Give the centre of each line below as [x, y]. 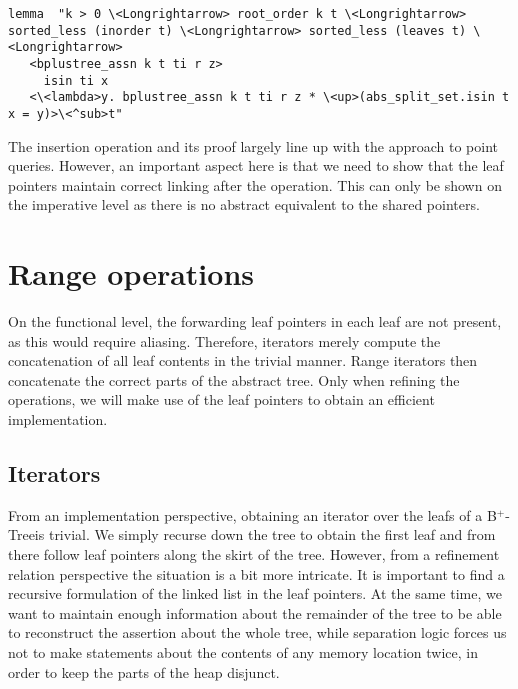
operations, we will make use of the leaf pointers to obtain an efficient [221, 399]
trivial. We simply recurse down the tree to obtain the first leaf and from [272, 534]
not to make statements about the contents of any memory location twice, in [243, 652]
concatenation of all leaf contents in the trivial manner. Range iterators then [243, 360]
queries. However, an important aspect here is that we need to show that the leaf [256, 165]
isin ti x [76, 80]
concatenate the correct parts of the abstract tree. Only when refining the [234, 379]
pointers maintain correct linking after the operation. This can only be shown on [255, 184]
